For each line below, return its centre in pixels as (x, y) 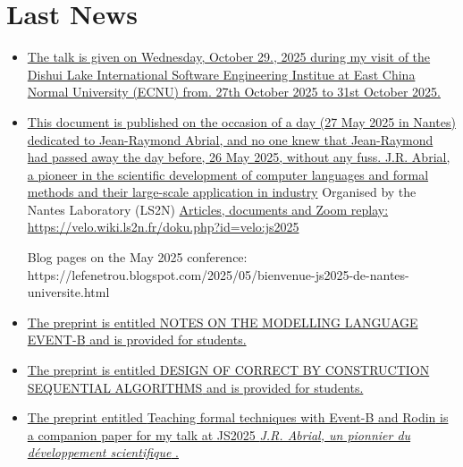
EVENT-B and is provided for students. (137, 340)
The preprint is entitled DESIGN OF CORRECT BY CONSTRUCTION (228, 370)
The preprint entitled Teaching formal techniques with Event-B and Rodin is (238, 417)
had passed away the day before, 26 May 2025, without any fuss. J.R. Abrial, (239, 157)
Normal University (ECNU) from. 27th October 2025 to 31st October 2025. (234, 92)
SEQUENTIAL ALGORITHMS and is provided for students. (195, 387)
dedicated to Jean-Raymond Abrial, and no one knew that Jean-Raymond (230, 139)
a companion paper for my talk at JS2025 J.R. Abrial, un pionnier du (219, 434)
